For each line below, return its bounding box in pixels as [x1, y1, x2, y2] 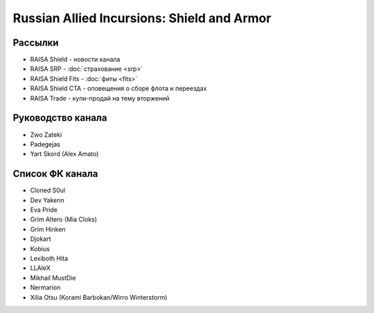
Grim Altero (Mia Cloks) [30, 215, 97, 223]
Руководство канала [12, 112, 107, 124]
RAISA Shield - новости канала [30, 56, 121, 64]
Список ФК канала [12, 168, 98, 180]
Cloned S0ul [30, 186, 66, 194]
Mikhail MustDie [30, 273, 76, 282]
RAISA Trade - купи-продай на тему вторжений [30, 94, 170, 102]
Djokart [30, 235, 51, 243]
